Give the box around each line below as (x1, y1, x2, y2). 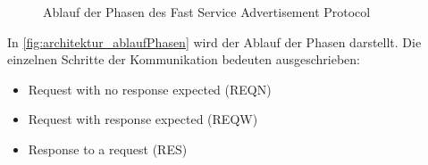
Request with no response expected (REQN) (28, 79, 272, 98)
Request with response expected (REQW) (28, 110, 258, 128)
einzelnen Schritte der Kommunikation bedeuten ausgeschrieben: (7, 50, 361, 69)
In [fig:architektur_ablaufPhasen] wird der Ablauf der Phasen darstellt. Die (7, 32, 422, 51)
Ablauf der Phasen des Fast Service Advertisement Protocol (43, 3, 371, 21)
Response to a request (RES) (28, 139, 188, 158)
